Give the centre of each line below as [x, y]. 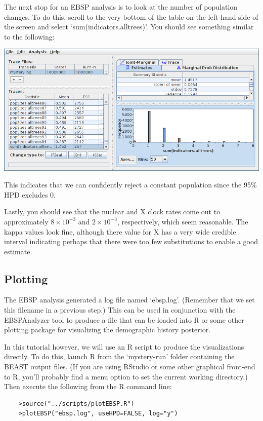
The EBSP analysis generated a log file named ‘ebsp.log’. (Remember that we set [129, 300]
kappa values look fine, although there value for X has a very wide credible [120, 231]
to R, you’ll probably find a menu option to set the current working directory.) [126, 376]
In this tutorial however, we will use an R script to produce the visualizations [124, 346]
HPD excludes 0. [30, 194]
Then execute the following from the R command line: [88, 386]
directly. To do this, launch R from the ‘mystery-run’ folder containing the [119, 356]
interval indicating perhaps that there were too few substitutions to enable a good [131, 241]
